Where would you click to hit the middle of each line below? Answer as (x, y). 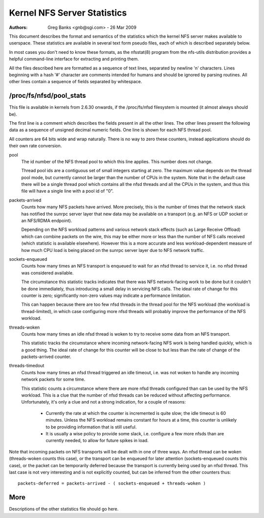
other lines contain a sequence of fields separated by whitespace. (76, 82)
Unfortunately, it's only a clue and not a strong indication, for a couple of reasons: (103, 402)
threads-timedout (27, 366)
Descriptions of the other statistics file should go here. (64, 509)
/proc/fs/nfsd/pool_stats (48, 96)
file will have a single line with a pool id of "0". (67, 191)
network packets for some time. (53, 380)
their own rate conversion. (35, 146)
